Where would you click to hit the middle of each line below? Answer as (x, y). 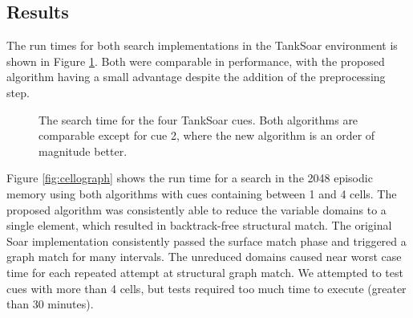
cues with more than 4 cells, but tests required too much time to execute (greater (206, 288)
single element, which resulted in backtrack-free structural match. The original (199, 225)
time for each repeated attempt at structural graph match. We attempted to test (205, 272)
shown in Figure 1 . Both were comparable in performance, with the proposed (196, 61)
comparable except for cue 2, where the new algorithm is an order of (207, 135)
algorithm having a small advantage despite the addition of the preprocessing (196, 77)
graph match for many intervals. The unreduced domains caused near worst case (204, 257)
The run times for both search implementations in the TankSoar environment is (202, 45)
